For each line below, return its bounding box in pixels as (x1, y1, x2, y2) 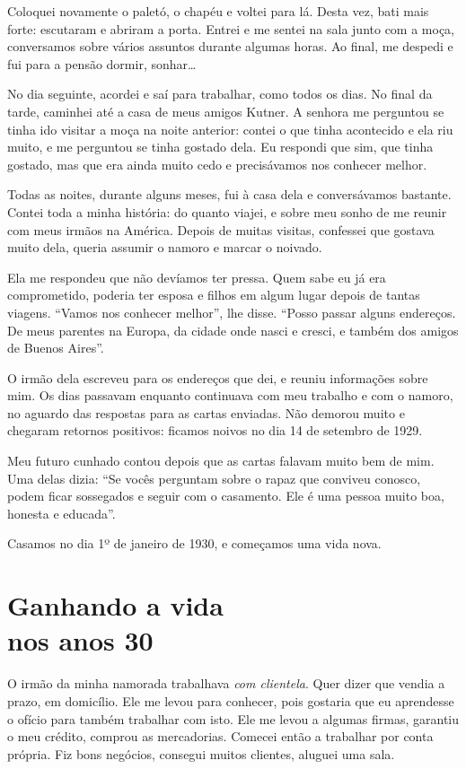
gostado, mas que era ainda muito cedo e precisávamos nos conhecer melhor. (7, 154, 427, 173)
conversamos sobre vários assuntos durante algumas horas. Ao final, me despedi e (7, 37, 453, 56)
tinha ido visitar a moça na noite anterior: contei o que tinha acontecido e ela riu (7, 119, 453, 138)
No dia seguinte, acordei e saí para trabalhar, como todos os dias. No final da (7, 84, 433, 103)
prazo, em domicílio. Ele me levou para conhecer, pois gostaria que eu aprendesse (7, 691, 454, 710)
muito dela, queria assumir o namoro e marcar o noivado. (7, 238, 322, 257)
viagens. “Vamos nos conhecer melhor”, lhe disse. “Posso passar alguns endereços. (7, 302, 456, 321)
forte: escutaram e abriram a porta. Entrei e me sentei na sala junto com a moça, (7, 19, 454, 38)
